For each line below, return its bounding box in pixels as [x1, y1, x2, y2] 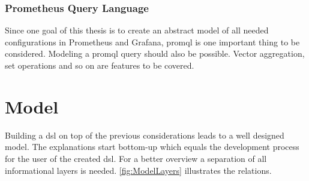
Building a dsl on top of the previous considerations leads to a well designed [5, 128, 284, 141]
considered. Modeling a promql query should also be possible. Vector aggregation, [5, 47, 305, 60]
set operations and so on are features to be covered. [5, 59, 194, 71]
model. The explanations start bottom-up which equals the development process [5, 140, 299, 153]
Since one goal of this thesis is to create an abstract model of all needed [5, 24, 269, 36]
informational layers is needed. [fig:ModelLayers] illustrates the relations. [5, 164, 272, 176]
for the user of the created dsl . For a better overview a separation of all [5, 152, 267, 164]
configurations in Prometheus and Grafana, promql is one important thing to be [5, 35, 300, 48]
